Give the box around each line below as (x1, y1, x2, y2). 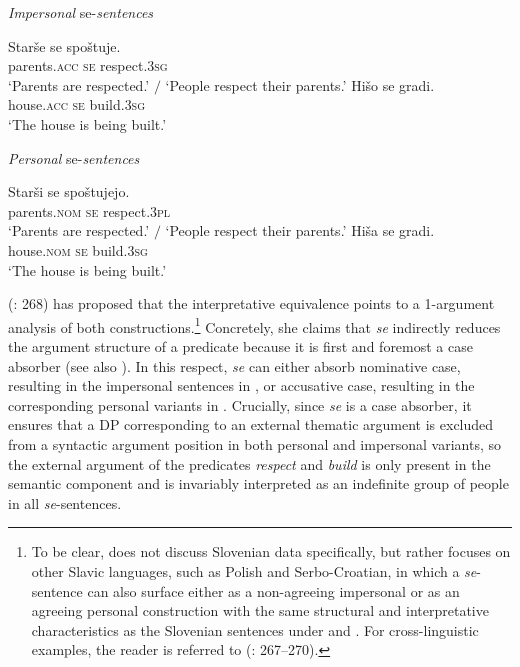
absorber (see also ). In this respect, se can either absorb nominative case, (8, 355, 461, 376)
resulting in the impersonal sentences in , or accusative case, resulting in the (8, 375, 475, 396)
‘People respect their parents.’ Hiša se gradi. (165, 220, 435, 241)
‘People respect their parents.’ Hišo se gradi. (165, 74, 435, 95)
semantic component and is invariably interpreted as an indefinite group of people (8, 473, 509, 494)
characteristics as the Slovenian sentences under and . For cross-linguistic (31, 619, 479, 640)
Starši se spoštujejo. (8, 181, 130, 202)
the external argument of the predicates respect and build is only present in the (8, 453, 491, 474)
